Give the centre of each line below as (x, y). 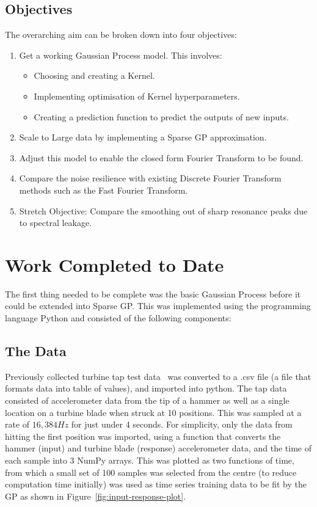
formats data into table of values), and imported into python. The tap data (146, 388)
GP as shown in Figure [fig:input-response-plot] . (96, 496)
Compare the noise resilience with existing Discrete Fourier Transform (150, 178)
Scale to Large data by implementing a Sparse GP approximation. (143, 137)
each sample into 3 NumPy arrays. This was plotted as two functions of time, (150, 460)
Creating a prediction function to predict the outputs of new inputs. (161, 116)
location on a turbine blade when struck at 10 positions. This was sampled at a (153, 412)
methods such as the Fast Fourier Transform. (104, 190)
